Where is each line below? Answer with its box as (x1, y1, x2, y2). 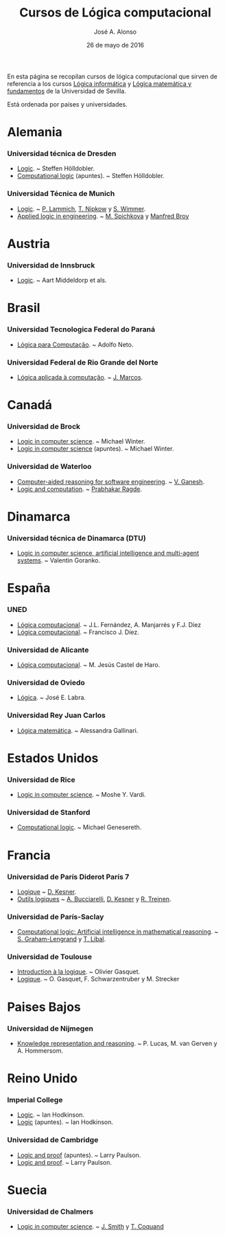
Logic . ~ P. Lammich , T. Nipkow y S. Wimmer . (16, 204, 146, 212)
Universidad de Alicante (7, 645, 89, 655)
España (7, 580, 51, 596)
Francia (7, 847, 51, 863)
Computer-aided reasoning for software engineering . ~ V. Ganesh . (16, 477, 204, 485)
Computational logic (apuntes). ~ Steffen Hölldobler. (16, 172, 165, 180)
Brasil (7, 300, 40, 316)
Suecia (7, 1182, 47, 1198)
